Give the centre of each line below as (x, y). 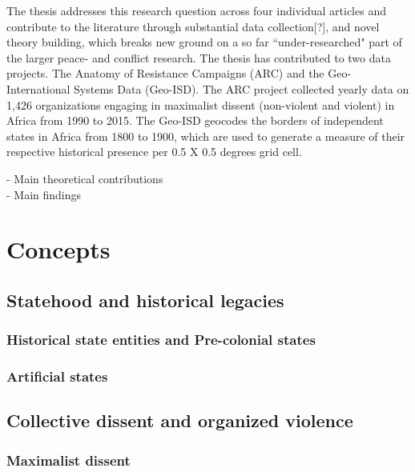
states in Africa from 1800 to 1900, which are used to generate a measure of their (206, 136)
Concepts (58, 249)
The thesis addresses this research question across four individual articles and (196, 10)
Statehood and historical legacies (145, 300)
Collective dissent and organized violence (180, 420)
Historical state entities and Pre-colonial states (161, 340)
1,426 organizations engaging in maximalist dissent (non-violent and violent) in (201, 104)
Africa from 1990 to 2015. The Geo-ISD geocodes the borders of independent (195, 120)
